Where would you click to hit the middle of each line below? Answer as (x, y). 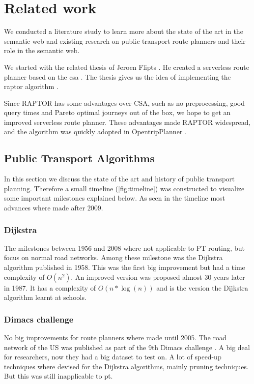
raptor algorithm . (31, 86)
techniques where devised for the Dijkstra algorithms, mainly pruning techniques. (126, 366)
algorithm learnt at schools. (45, 297)
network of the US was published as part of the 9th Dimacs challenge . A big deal (127, 347)
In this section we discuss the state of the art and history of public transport (119, 179)
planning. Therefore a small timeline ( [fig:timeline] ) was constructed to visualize (124, 188)
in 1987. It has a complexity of (50, 287)
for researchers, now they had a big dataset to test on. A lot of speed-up (113, 357)
